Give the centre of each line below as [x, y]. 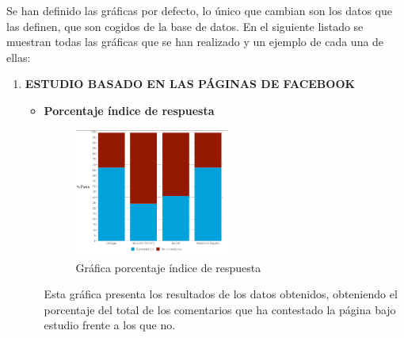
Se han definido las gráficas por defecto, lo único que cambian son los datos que [199, 10]
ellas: [19, 57]
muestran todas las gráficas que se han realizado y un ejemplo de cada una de [195, 42]
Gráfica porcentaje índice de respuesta [168, 267]
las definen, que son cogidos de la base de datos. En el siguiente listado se [185, 26]
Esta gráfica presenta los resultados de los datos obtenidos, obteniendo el [221, 294]
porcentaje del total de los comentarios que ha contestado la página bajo [220, 309]
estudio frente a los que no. [110, 325]
